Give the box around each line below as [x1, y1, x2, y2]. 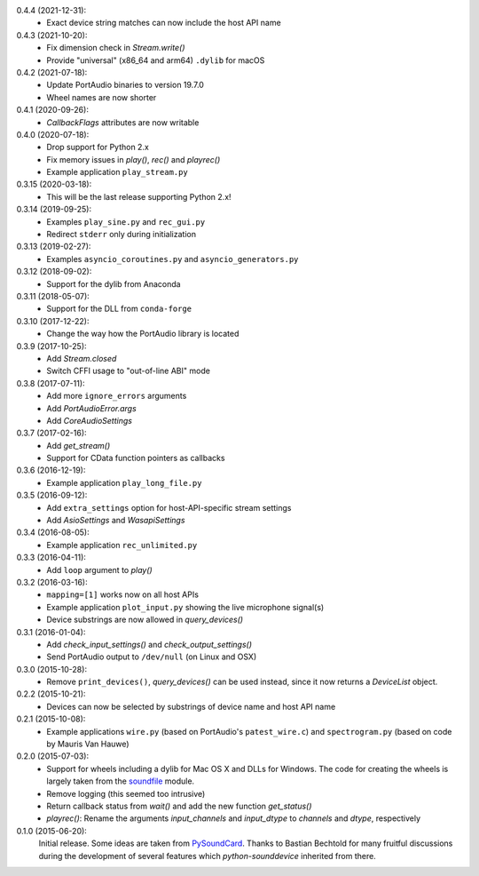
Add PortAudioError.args [46, 402, 137, 413]
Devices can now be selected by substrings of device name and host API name [46, 701, 336, 712]
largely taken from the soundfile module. [46, 776, 195, 786]
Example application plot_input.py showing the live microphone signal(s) [46, 601, 325, 612]
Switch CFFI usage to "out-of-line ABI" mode [46, 365, 210, 377]
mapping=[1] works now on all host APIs [46, 589, 200, 600]
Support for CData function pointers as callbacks [46, 453, 225, 464]
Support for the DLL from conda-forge [46, 303, 192, 315]
